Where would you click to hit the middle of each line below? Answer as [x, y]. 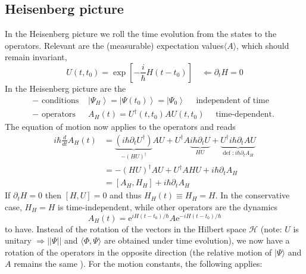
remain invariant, [36, 57]
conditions [60, 100]
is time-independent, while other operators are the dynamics [168, 206]
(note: [271, 228]
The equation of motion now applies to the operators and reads [120, 127]
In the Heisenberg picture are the [65, 88]
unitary [18, 240]
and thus [126, 195]
